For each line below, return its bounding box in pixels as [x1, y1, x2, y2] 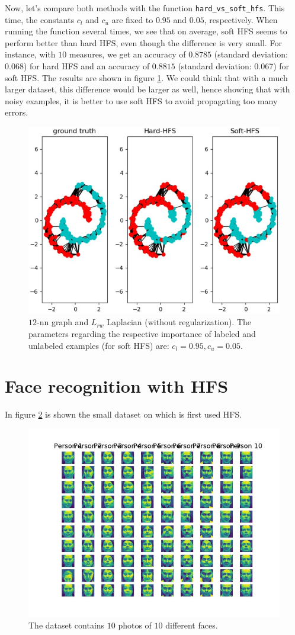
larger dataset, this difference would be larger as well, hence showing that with [5, 83, 290, 95]
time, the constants [5, 13, 75, 25]
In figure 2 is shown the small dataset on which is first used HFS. [5, 408, 242, 421]
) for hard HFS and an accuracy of [23, 60, 150, 72]
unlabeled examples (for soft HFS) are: [28, 339, 169, 351]
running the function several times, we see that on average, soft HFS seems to [5, 25, 287, 37]
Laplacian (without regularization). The [107, 316, 252, 328]
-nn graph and [37, 316, 89, 328]
